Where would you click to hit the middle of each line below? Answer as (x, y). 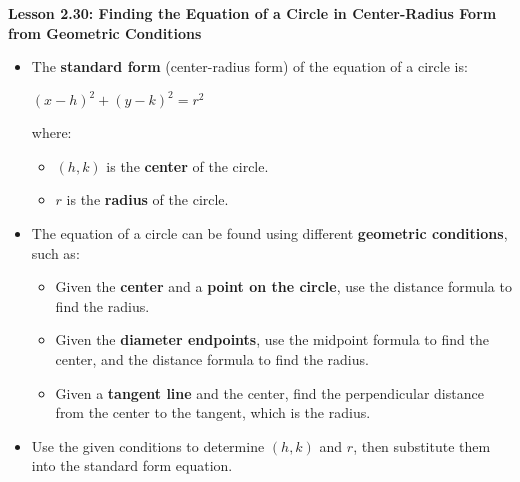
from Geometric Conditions (105, 32)
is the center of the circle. (187, 165)
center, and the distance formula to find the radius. (212, 359)
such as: (55, 252)
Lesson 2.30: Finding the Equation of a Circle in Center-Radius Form (252, 13)
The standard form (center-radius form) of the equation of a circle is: (249, 66)
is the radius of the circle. (147, 199)
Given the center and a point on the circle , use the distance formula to (283, 286)
